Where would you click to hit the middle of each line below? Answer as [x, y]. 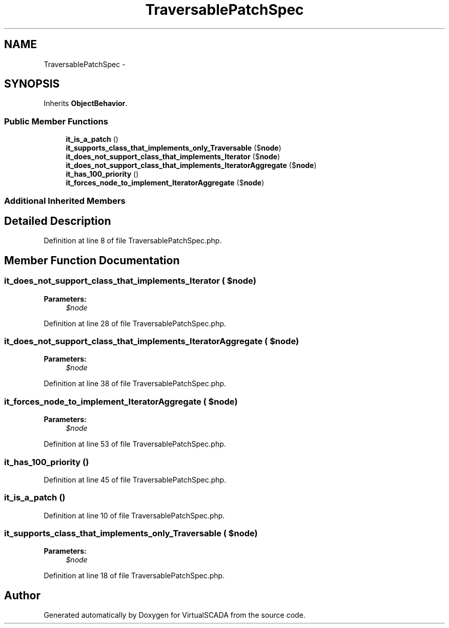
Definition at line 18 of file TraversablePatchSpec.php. [134, 576]
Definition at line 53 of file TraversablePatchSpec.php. [135, 444]
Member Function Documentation [92, 260]
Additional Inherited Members [65, 201]
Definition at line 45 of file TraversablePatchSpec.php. [135, 479]
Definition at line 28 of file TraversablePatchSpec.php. [135, 323]
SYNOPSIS [32, 84]
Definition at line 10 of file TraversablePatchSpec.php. [134, 515]
